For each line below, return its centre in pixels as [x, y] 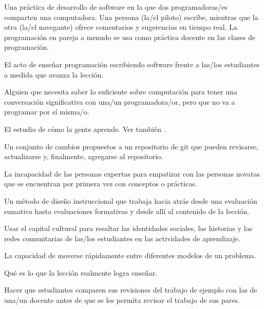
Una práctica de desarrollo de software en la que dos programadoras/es [116, 7]
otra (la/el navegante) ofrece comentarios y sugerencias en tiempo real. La [121, 27]
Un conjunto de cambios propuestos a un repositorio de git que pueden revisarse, [131, 146]
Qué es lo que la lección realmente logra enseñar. [81, 272]
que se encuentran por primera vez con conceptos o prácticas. [101, 184]
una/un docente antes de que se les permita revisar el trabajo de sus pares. [122, 300]
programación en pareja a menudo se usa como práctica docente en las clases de [130, 37]
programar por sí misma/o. [47, 112]
